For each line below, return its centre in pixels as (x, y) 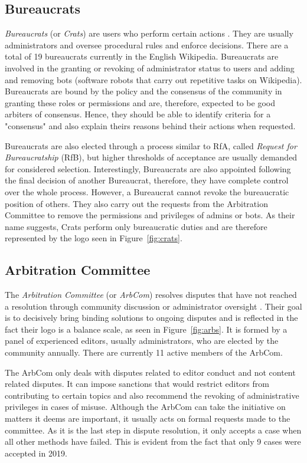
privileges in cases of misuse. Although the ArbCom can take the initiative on (145, 407)
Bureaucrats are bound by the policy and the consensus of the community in (143, 91)
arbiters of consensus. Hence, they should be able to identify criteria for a (138, 114)
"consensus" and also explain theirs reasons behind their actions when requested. (150, 125)
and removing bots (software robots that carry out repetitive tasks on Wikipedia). (153, 79)
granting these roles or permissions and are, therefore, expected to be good (140, 102)
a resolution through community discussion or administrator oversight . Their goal (153, 306)
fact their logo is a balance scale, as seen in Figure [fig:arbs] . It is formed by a (146, 329)
